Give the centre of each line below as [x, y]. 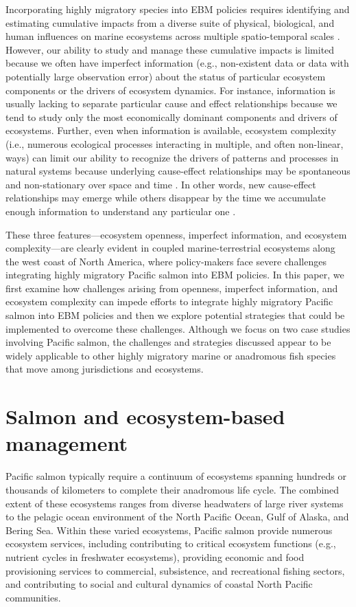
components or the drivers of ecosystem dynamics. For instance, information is [170, 90]
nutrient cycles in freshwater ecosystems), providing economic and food [155, 556]
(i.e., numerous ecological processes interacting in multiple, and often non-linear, [175, 143]
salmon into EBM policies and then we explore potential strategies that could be [175, 315]
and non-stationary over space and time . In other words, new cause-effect [161, 184]
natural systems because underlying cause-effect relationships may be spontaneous [178, 171]
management [67, 443]
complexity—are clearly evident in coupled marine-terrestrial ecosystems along [170, 248]
